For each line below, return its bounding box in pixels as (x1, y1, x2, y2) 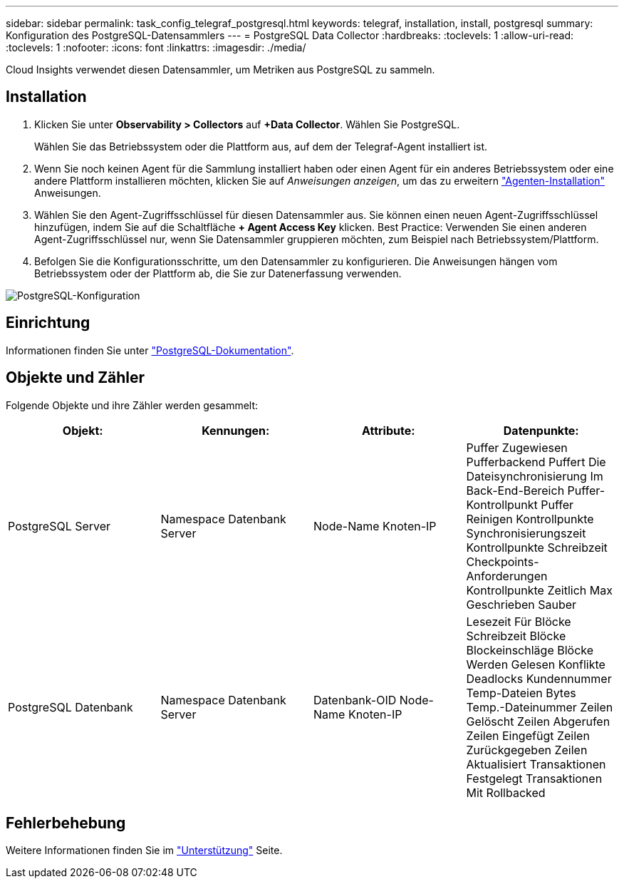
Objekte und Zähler (6, 369, 145, 387)
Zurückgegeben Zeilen (466, 742, 588, 757)
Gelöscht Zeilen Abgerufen (466, 714, 610, 729)
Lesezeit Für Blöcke (466, 614, 571, 629)
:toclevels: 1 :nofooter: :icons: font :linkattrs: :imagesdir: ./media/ (6, 41, 306, 53)
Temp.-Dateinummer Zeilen (466, 699, 613, 714)
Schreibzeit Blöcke (466, 628, 566, 643)
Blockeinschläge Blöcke (466, 642, 594, 657)
